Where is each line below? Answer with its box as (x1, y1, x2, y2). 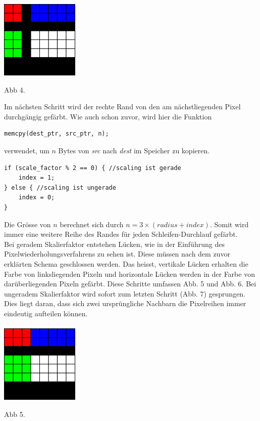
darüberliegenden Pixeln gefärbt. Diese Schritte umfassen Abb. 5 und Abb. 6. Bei (4, 278, 256, 289)
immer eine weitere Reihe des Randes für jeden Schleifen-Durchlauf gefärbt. (4, 229, 238, 239)
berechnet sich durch (60, 219, 124, 229)
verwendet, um (4, 145, 49, 156)
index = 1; (18, 174, 55, 182)
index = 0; (18, 194, 55, 201)
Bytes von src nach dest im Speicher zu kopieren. (58, 145, 210, 156)
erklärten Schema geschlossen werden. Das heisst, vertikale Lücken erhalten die (4, 259, 248, 269)
